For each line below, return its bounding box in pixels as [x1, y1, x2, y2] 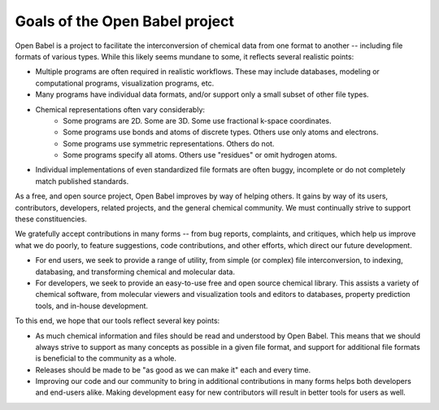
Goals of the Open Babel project [15, 12, 235, 30]
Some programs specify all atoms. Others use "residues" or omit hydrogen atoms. [63, 150, 337, 160]
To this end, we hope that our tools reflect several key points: [15, 316, 220, 325]
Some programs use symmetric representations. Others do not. [63, 138, 275, 148]
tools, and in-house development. [35, 301, 149, 311]
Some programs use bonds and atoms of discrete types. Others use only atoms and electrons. [63, 127, 379, 137]
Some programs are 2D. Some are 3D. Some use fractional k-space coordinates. [63, 116, 333, 125]
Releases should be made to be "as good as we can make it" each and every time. [35, 364, 311, 374]
